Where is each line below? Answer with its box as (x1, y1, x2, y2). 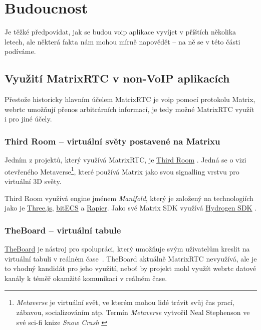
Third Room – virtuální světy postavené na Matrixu (5, 134, 220, 147)
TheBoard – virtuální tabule (5, 223, 121, 236)
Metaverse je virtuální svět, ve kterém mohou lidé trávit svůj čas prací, (16, 297, 234, 307)
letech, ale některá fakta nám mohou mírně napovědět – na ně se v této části (5, 36, 240, 46)
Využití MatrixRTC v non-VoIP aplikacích (5, 70, 230, 86)
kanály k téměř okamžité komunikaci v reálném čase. (5, 272, 167, 283)
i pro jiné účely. (5, 113, 52, 124)
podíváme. (5, 46, 36, 56)
